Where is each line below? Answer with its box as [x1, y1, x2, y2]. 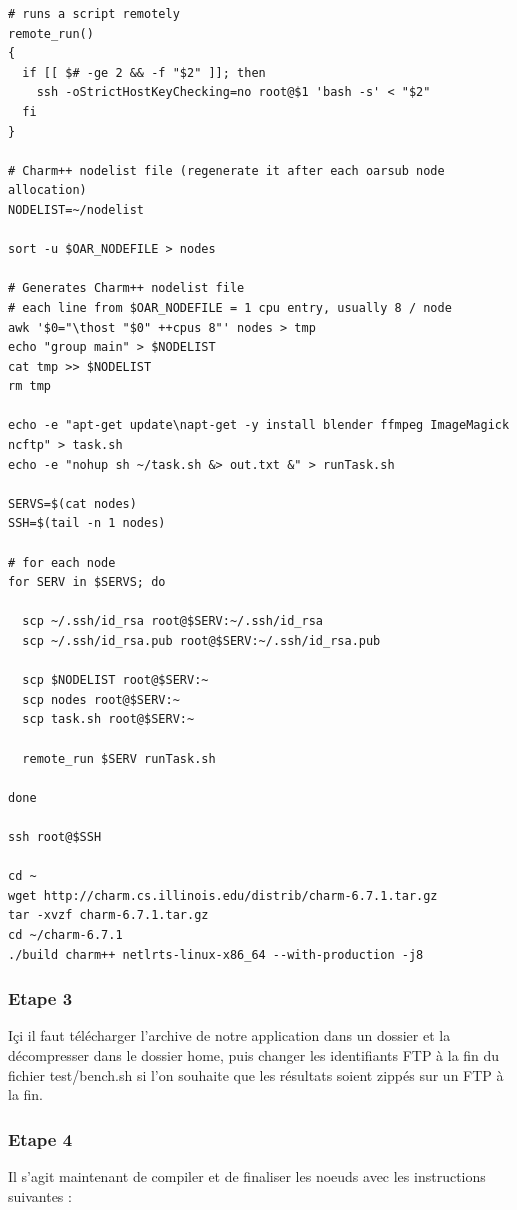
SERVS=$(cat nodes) [8, 496, 137, 511]
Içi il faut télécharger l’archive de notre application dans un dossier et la [8, 1025, 451, 1046]
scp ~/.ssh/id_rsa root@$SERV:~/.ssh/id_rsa [22, 614, 323, 629]
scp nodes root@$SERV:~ [22, 692, 180, 707]
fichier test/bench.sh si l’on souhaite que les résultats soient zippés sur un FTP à [8, 1064, 504, 1085]
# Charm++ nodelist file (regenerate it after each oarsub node [8, 163, 445, 178]
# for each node [8, 555, 116, 570]
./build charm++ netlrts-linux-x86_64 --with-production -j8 [8, 947, 424, 962]
